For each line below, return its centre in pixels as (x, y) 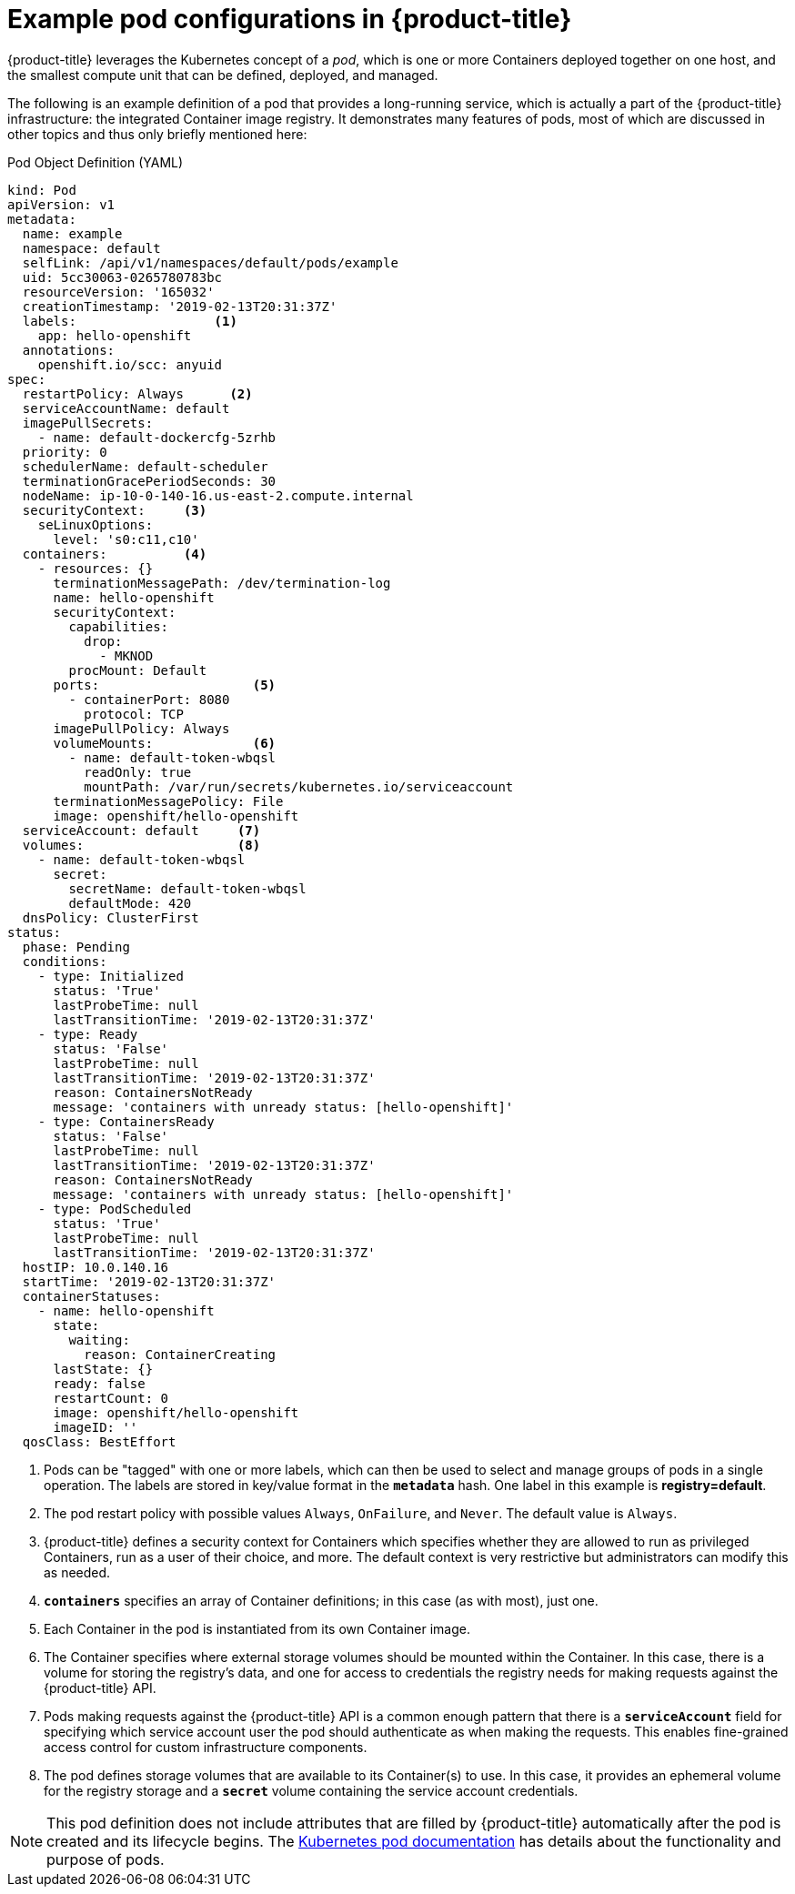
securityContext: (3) (115, 510)
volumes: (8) (141, 845)
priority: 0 (65, 452)
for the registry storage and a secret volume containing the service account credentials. (311, 1790)
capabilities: (119, 626)
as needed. (77, 1572)
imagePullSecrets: (88, 423)
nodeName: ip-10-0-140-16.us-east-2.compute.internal (218, 495)
